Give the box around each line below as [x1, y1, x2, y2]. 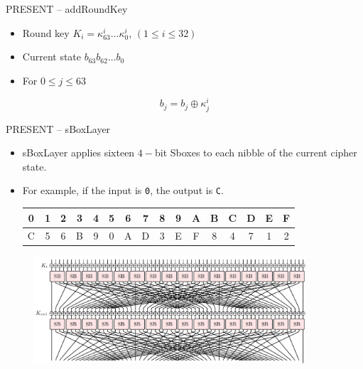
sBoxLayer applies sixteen [22, 145, 135, 160]
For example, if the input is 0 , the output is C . [22, 183, 224, 198]
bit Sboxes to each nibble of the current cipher [154, 145, 357, 160]
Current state [22, 49, 82, 64]
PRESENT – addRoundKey [6, 1, 128, 16]
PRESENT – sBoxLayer [6, 121, 111, 136]
